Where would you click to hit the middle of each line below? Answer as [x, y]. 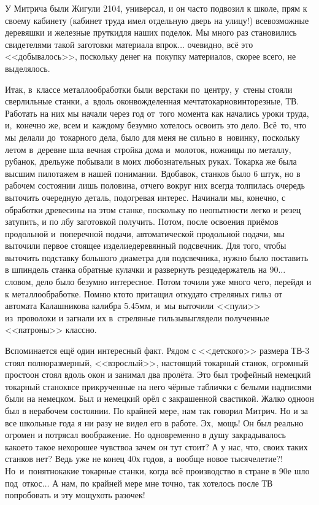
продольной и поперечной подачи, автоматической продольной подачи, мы [145, 233]
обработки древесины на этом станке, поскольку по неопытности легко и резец [153, 209]
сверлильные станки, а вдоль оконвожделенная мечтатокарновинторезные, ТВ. [152, 101]
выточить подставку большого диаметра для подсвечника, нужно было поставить [157, 257]
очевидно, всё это [220, 44]
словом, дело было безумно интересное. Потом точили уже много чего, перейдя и [158, 282]
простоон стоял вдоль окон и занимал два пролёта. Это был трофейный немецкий [158, 374]
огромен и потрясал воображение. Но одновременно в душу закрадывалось [145, 435]
